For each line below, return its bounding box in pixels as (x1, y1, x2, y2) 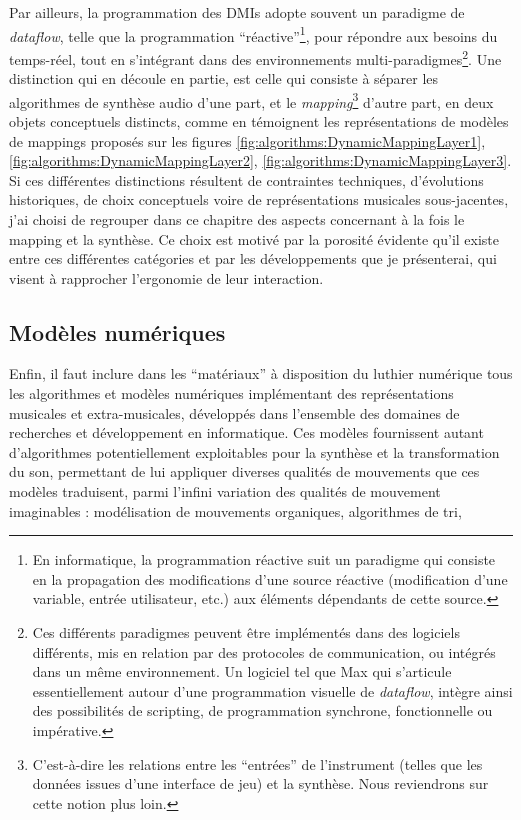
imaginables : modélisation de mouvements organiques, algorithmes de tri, (9, 500, 462, 521)
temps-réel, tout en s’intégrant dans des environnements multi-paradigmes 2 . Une (9, 45, 502, 69)
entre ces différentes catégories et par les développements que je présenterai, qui (9, 248, 497, 269)
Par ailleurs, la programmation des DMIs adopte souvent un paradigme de (9, 2, 465, 22)
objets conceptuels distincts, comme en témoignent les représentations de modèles (9, 110, 509, 131)
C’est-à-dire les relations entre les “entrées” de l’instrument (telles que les (32, 753, 483, 774)
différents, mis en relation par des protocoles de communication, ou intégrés (32, 641, 496, 662)
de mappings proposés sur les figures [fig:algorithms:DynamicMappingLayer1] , (9, 130, 486, 151)
